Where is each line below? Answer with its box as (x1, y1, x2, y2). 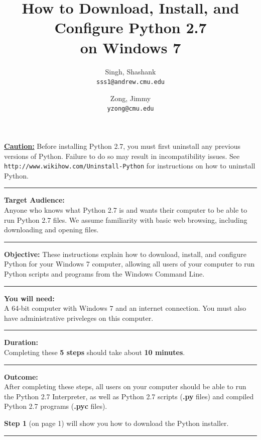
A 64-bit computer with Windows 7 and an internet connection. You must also (4, 303, 246, 313)
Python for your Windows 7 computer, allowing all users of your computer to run (4, 258, 255, 269)
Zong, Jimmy (110, 93, 151, 103)
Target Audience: (4, 195, 65, 205)
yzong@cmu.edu (107, 105, 154, 113)
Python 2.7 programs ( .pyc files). (4, 401, 107, 411)
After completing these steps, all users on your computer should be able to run (4, 381, 246, 392)
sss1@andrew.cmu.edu (96, 78, 165, 86)
